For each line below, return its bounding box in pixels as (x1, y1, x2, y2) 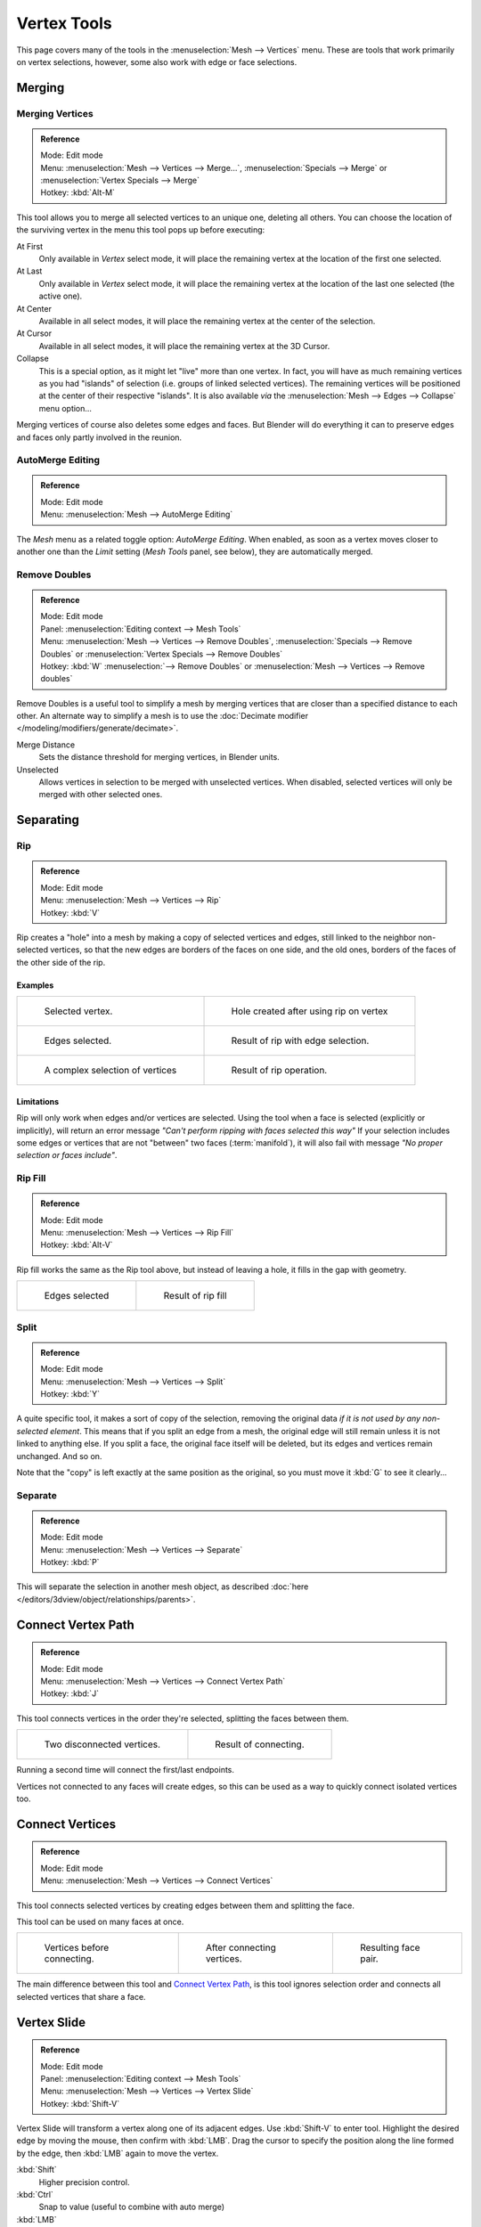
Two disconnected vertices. (44, 1738, 160, 1750)
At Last (16, 265, 43, 276)
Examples (16, 980, 54, 991)
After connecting (205, 1942, 276, 1954)
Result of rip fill (163, 1290, 227, 1302)
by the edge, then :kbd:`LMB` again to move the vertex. (16, 2148, 219, 2158)
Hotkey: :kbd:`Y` (40, 1388, 100, 1399)
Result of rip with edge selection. (231, 1034, 370, 1047)
